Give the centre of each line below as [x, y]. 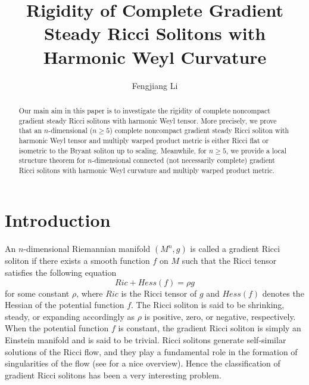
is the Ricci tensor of [159, 293]
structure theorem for [52, 160]
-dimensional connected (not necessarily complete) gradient [183, 160]
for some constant [37, 293]
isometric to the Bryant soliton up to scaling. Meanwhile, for [113, 150]
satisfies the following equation [61, 272]
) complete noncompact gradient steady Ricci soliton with [199, 130]
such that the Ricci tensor [229, 261]
